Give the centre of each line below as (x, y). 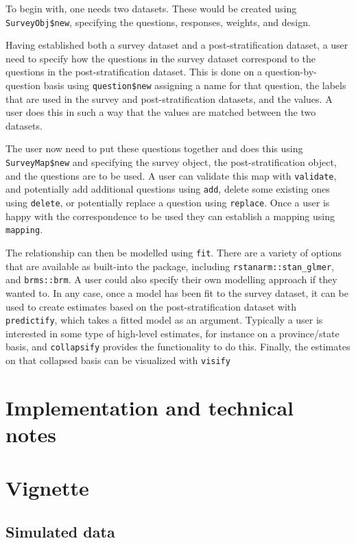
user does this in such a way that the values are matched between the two (161, 112)
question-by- (291, 72)
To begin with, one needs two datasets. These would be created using (151, 8)
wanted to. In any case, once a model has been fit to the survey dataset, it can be (177, 292)
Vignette (47, 488)
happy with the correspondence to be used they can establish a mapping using (170, 216)
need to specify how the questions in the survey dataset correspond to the (161, 58)
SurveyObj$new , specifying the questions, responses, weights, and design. (158, 22)
